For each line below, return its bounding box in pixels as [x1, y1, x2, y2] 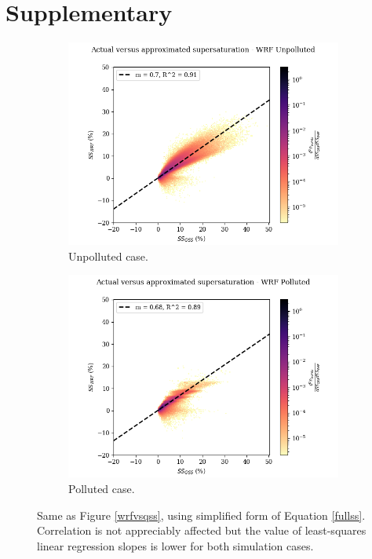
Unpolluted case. [68, 247, 148, 264]
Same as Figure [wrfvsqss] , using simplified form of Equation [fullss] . [37, 506, 366, 523]
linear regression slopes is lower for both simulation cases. [37, 537, 314, 554]
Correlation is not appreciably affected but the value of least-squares [37, 522, 367, 539]
